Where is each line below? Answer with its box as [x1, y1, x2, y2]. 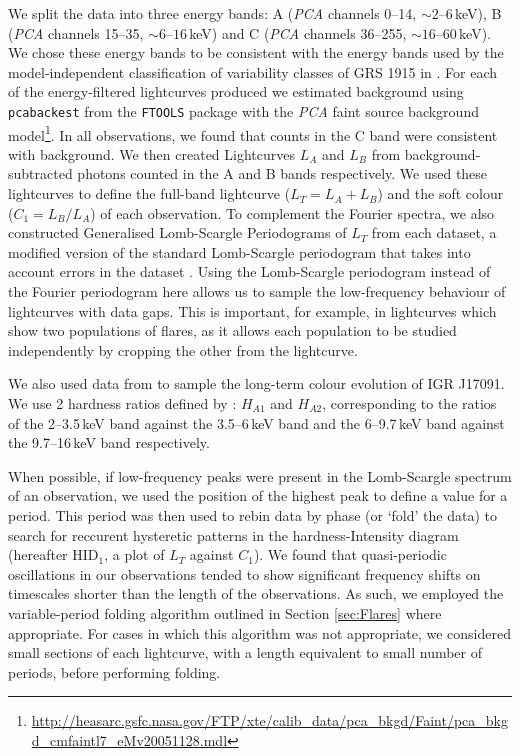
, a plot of [104, 544, 165, 565]
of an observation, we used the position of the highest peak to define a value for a [8, 485, 508, 506]
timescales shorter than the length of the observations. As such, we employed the [8, 583, 504, 604]
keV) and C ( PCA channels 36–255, [189, 22, 407, 43]
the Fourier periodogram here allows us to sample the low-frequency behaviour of [8, 281, 506, 302]
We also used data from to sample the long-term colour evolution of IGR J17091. [8, 373, 505, 394]
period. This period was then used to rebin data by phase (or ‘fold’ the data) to [8, 504, 497, 525]
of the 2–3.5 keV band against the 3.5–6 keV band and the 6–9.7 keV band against [8, 412, 505, 433]
